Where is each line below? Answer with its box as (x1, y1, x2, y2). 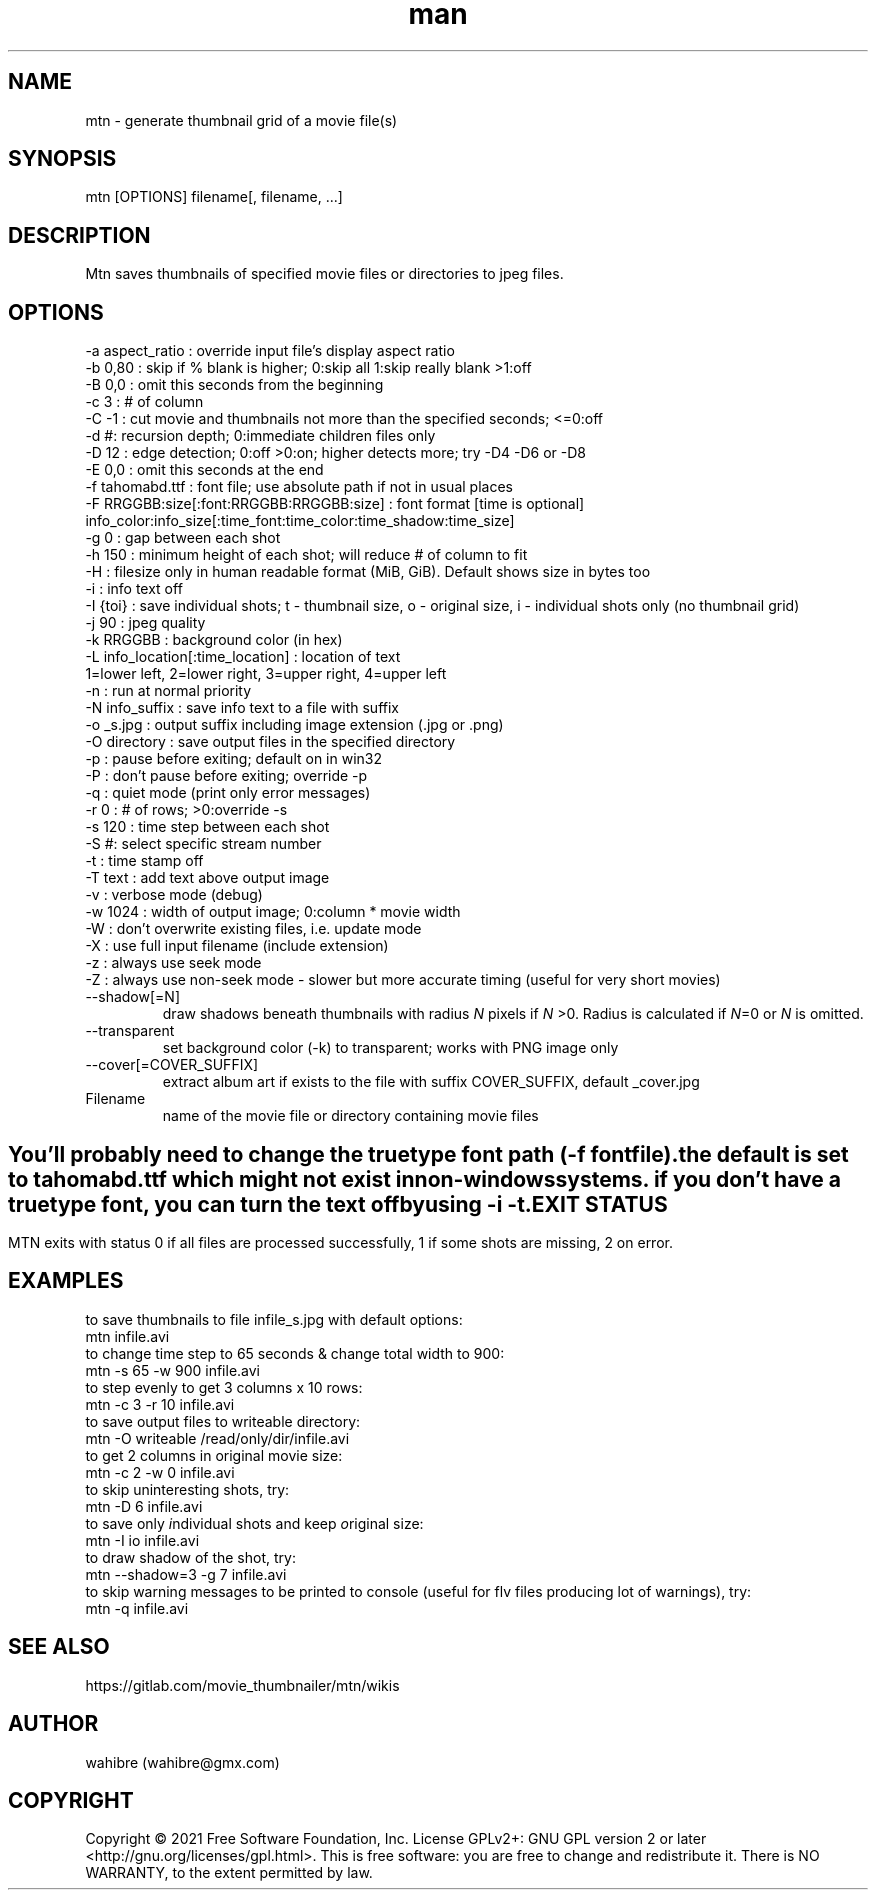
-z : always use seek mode (85, 954, 262, 972)
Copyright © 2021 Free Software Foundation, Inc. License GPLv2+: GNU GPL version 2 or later (85, 1830, 707, 1848)
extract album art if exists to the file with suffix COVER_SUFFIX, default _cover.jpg (162, 1073, 700, 1091)
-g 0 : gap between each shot (85, 529, 281, 547)
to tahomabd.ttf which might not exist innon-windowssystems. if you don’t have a (8, 1166, 841, 1192)
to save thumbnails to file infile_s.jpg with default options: (85, 1310, 463, 1328)
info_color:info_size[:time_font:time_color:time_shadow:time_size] (85, 512, 515, 530)
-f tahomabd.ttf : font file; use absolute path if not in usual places (85, 478, 513, 496)
